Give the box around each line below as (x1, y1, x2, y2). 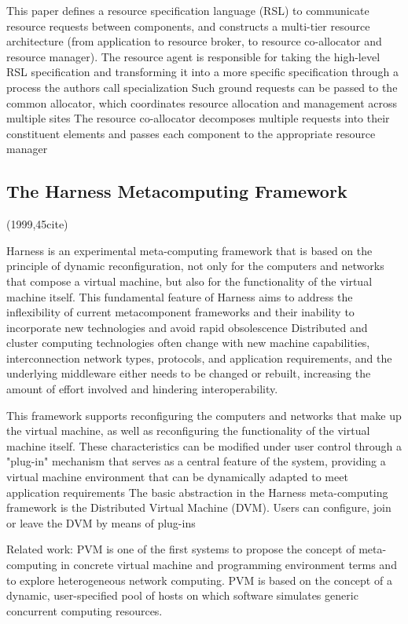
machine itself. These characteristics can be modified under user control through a (6, 437, 402, 454)
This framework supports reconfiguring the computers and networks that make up (6, 407, 402, 423)
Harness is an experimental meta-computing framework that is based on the (6, 242, 373, 258)
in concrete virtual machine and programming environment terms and (61, 556, 397, 573)
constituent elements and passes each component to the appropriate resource (6, 125, 376, 141)
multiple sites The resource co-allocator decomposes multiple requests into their (6, 110, 390, 126)
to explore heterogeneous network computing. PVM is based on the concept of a (6, 571, 392, 588)
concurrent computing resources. (6, 602, 163, 619)
